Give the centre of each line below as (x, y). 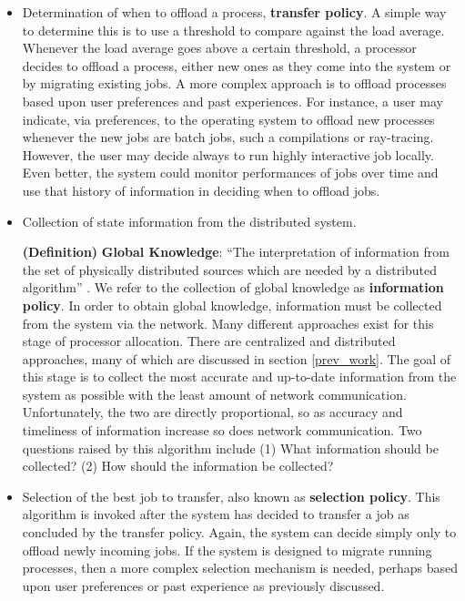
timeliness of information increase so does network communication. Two (222, 430)
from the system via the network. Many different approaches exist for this (228, 323)
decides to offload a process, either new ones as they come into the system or (237, 65)
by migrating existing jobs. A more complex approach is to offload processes (234, 83)
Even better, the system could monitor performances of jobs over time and (230, 173)
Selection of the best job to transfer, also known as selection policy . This (231, 496)
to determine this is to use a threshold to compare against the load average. (233, 30)
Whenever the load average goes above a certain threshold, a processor (219, 48)
